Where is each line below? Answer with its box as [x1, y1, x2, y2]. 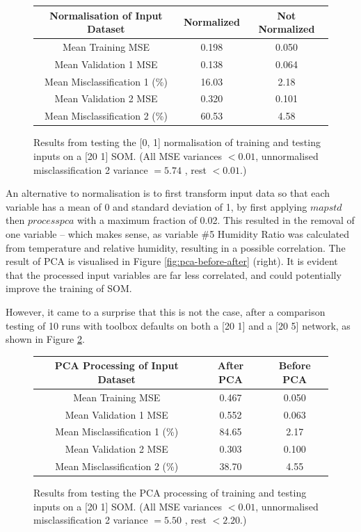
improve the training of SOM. [6, 281, 132, 296]
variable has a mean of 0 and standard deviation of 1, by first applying [6, 199, 307, 213]
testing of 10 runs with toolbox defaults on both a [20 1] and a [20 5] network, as [6, 318, 351, 332]
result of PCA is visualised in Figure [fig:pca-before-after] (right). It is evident [6, 254, 338, 268]
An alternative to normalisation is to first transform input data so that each [6, 186, 330, 200]
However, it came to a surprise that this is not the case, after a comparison [6, 304, 326, 319]
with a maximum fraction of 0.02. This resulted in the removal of [77, 213, 355, 227]
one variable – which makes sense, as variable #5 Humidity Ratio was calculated [6, 226, 350, 241]
